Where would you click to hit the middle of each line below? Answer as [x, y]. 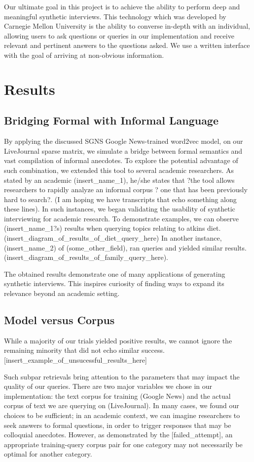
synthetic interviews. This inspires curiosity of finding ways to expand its [114, 283]
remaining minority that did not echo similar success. [84, 350]
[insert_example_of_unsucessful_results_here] [75, 360]
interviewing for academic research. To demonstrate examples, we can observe [122, 218]
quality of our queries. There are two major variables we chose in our [108, 386]
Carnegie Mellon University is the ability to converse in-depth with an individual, [127, 26]
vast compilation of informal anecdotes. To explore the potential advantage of [121, 160]
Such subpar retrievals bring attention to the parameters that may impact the [122, 376]
